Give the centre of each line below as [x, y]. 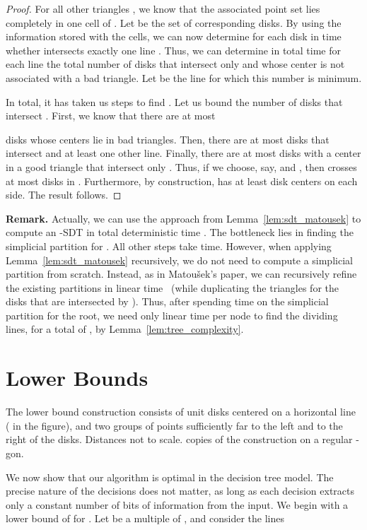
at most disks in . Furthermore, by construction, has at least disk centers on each [182, 181]
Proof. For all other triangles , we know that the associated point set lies [163, 8]
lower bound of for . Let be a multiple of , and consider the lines [145, 518]
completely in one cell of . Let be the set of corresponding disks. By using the [174, 22]
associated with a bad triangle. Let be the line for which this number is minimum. [184, 77]
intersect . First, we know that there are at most [111, 116]
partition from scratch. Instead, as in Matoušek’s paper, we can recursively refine [181, 274]
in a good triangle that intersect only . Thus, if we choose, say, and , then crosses [181, 166]
